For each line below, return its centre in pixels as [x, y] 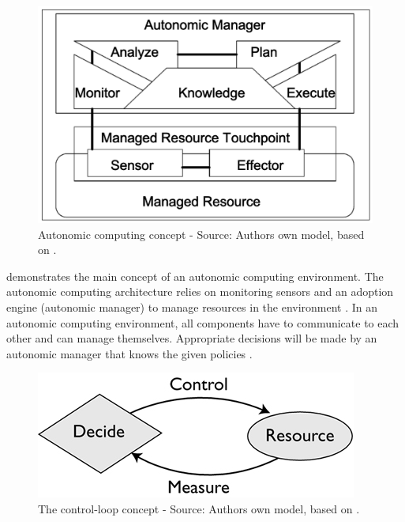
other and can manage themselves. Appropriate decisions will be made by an [192, 338]
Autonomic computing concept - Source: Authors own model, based [201, 234]
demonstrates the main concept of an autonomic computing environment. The [195, 276]
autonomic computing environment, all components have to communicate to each [203, 322]
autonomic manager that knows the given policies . [129, 353]
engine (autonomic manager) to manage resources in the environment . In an [192, 307]
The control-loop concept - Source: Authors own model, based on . [199, 509]
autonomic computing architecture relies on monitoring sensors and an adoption [200, 291]
